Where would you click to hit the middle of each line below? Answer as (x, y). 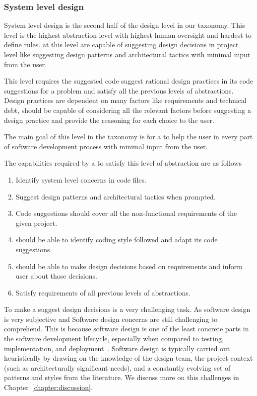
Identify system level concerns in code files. (81, 179)
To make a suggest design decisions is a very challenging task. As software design (127, 309)
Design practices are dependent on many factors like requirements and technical (125, 100)
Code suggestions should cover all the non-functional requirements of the (126, 213)
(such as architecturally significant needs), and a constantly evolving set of (117, 367)
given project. (36, 223)
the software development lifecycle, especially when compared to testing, (114, 339)
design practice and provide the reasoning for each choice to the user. (109, 120)
